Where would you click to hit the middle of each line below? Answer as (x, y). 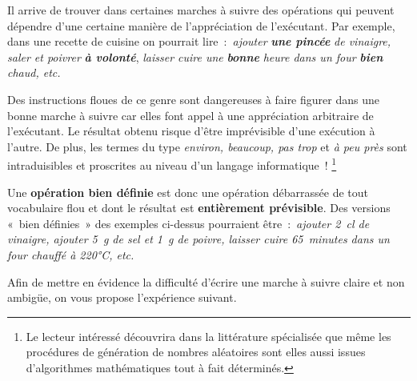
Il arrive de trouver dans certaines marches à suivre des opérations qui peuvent (201, 10)
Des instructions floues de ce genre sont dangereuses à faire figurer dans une (193, 99)
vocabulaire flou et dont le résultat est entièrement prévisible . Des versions (199, 208)
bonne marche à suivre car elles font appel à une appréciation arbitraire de (190, 115)
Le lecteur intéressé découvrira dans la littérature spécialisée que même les (208, 336)
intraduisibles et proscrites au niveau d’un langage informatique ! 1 (172, 164)
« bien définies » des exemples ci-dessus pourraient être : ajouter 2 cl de (188, 223)
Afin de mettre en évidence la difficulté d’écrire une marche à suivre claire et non (206, 281)
